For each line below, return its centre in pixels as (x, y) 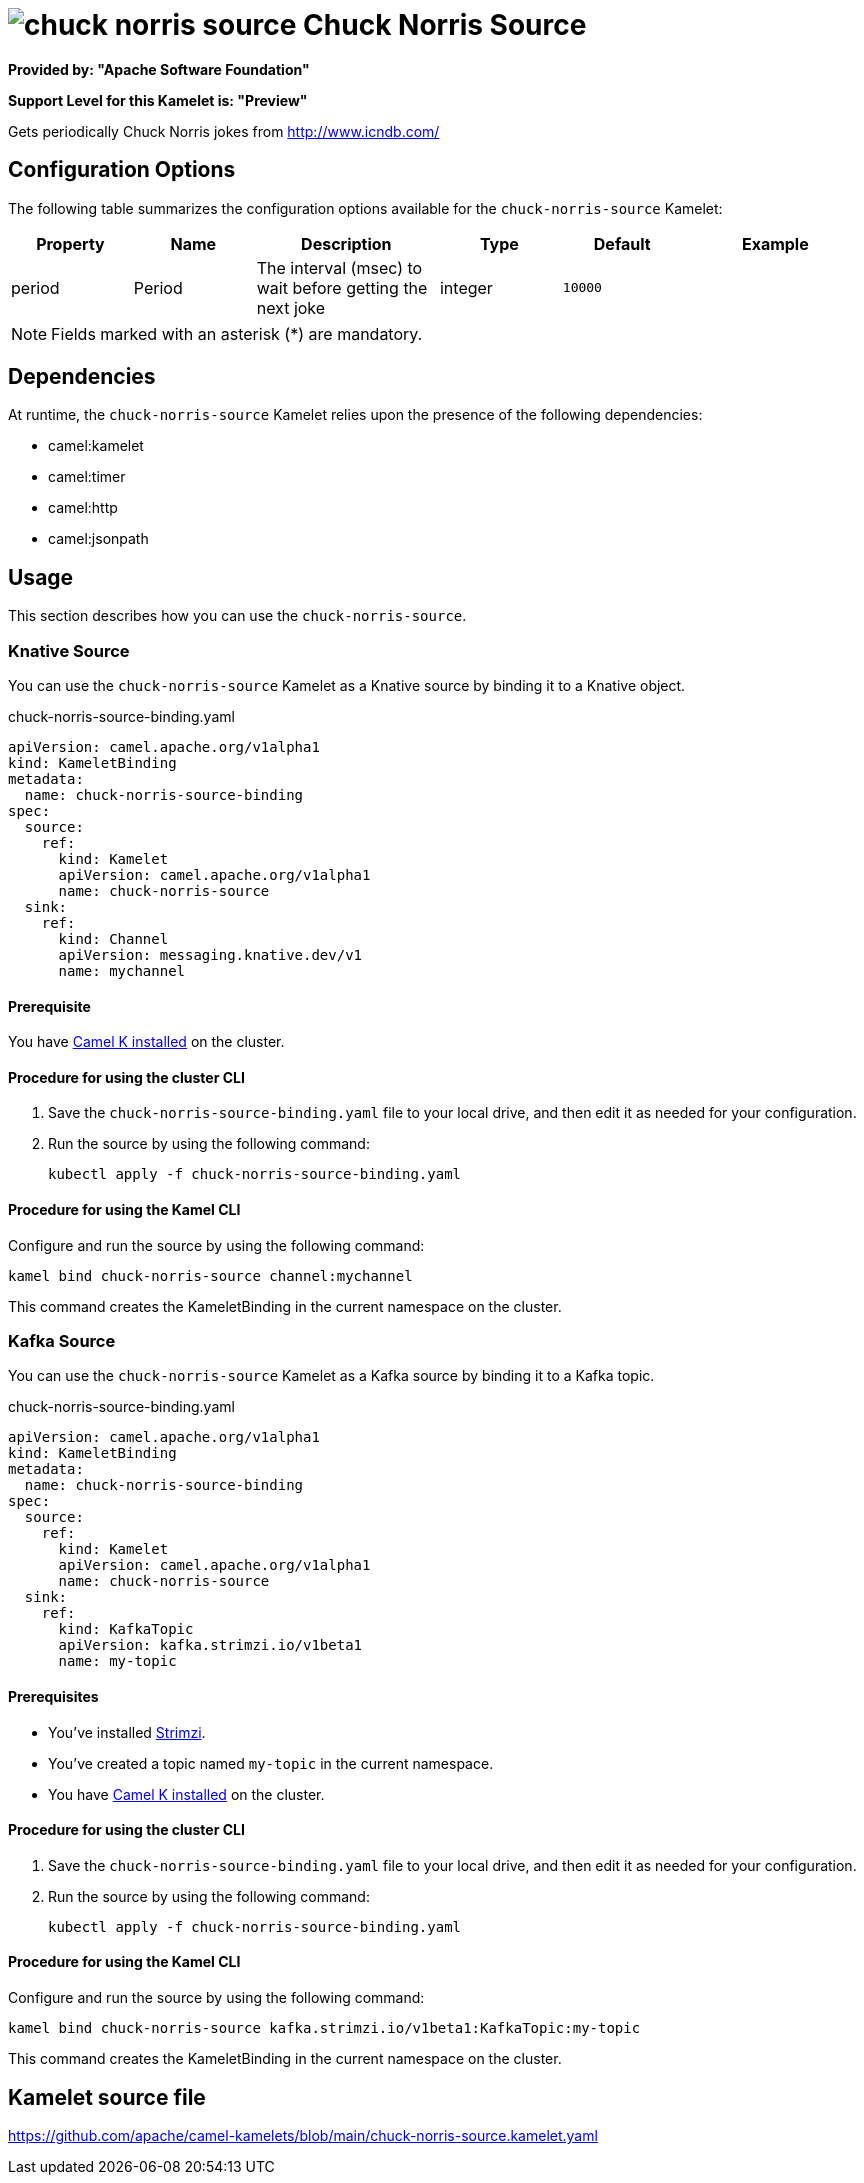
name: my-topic (117, 1661)
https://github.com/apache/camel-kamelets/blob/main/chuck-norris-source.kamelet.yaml (303, 2135)
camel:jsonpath (98, 539)
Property (70, 243)
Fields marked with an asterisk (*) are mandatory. (237, 333)
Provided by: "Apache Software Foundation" (159, 69)
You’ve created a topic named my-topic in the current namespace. (271, 1763)
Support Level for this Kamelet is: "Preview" (158, 100)
